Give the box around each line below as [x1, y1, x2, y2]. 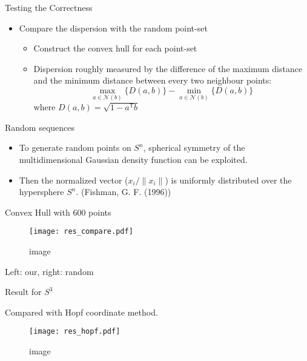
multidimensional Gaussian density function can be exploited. [19, 153, 248, 165]
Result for [5, 285, 42, 298]
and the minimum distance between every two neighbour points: [33, 74, 272, 87]
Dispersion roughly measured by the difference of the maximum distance [33, 62, 303, 75]
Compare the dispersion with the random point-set [19, 21, 208, 34]
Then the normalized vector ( [19, 173, 128, 186]
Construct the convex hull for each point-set [33, 42, 197, 55]
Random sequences [5, 121, 75, 133]
